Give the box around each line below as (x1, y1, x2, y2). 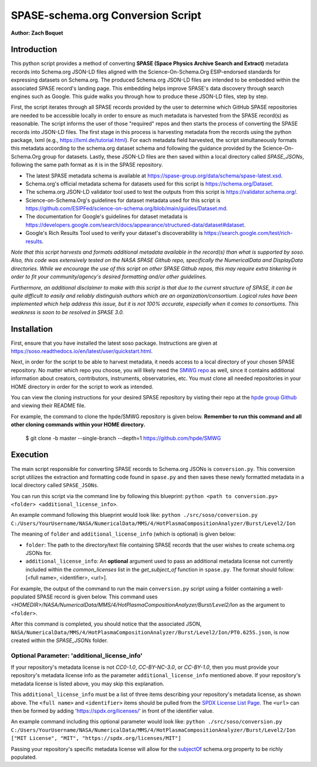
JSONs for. (25, 550, 52, 557)
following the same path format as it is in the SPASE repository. (11, 162, 163, 169)
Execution (11, 450, 49, 460)
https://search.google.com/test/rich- (204, 230, 293, 237)
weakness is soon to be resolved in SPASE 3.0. (11, 308, 124, 315)
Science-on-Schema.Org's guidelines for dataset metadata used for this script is (25, 197, 221, 204)
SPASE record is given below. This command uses (36, 593, 158, 600)
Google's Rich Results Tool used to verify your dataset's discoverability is (25, 230, 203, 237)
